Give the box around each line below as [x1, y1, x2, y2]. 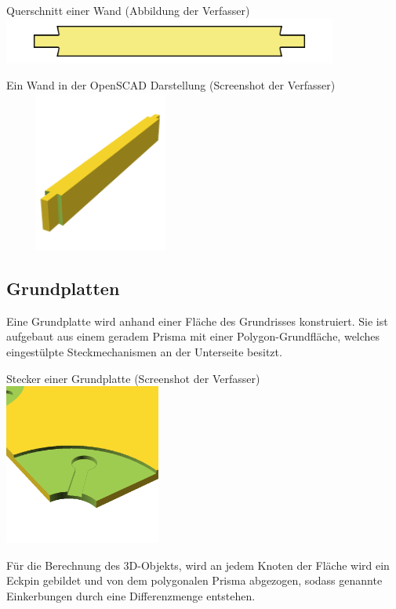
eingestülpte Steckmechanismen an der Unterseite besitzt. [6, 344, 282, 359]
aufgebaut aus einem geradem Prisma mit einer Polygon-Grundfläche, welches [6, 328, 380, 345]
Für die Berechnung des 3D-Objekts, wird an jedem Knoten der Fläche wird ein [6, 556, 390, 573]
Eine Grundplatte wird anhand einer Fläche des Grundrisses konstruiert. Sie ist [6, 312, 388, 329]
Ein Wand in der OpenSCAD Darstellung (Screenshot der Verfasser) [6, 77, 336, 93]
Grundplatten [6, 276, 120, 300]
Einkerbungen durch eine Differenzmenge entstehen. [6, 587, 256, 604]
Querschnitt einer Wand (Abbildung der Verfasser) [6, 2, 250, 18]
